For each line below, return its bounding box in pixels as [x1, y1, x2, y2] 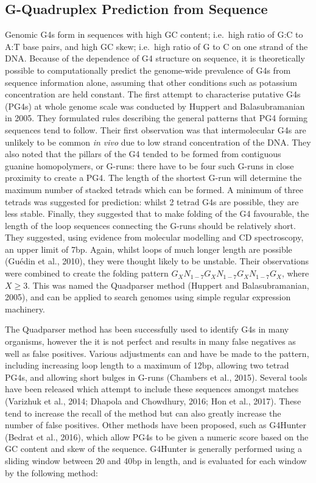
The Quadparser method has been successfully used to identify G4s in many [5, 323, 289, 336]
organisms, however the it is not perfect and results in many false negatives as [5, 335, 296, 348]
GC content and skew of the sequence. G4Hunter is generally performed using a [5, 442, 302, 455]
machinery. [5, 302, 45, 315]
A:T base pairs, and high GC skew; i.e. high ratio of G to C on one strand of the [5, 40, 308, 52]
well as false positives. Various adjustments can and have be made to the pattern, [5, 347, 309, 359]
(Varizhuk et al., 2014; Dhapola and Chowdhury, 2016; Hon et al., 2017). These [5, 395, 301, 407]
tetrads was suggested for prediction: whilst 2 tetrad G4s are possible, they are [5, 195, 299, 208]
